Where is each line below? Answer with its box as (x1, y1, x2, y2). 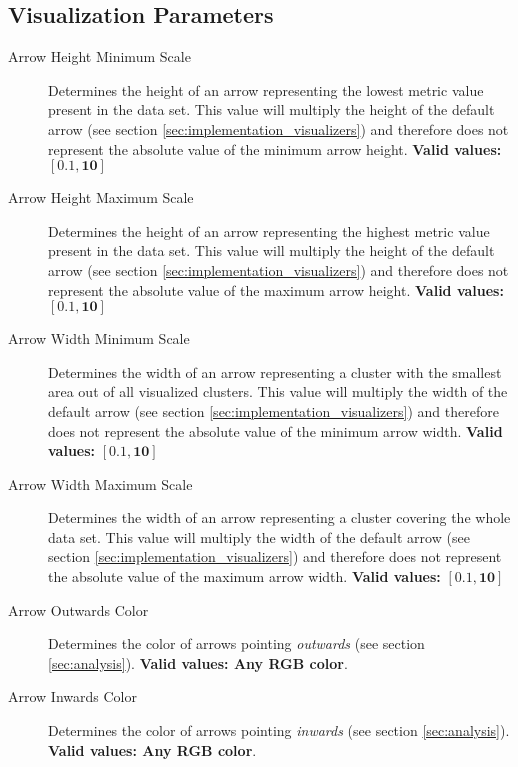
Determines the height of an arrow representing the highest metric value (48, 220, 490, 241)
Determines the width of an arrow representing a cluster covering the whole (48, 507, 511, 528)
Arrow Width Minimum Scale (8, 328, 190, 349)
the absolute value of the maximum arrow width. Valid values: (48, 566, 441, 587)
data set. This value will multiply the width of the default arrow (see (48, 526, 470, 547)
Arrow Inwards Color (8, 686, 137, 707)
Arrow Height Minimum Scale (8, 46, 191, 67)
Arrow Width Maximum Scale (8, 473, 193, 494)
